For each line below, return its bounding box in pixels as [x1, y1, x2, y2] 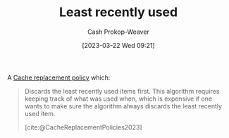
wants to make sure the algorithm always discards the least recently [24, 101, 223, 110]
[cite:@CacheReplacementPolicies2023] [24, 123, 142, 131]
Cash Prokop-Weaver [87, 27, 150, 36]
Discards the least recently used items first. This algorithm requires [24, 87, 220, 95]
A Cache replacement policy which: [7, 73, 111, 82]
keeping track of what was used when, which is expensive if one [24, 94, 213, 103]
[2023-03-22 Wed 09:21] [82, 41, 155, 49]
